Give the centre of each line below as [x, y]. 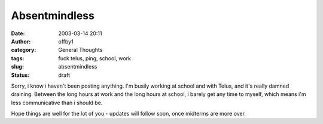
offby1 [66, 41]
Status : [20, 75]
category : [24, 50]
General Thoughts [80, 50]
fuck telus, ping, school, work [95, 58]
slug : [17, 67]
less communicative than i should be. [57, 103]
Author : [21, 41]
